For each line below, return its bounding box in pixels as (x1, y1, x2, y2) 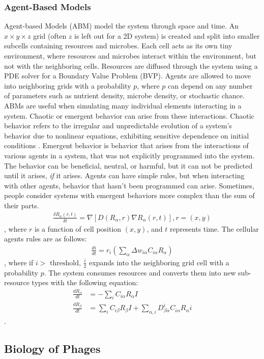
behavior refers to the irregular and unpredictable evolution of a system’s (4, 120, 232, 131)
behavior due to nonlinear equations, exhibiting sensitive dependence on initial (4, 130, 249, 141)
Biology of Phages (4, 341, 101, 356)
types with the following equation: (32, 277, 138, 288)
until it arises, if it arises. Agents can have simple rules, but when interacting (4, 170, 245, 181)
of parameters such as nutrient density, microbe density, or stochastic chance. (4, 90, 245, 101)
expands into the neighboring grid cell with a (89, 257, 229, 267)
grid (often (33, 30, 67, 41)
